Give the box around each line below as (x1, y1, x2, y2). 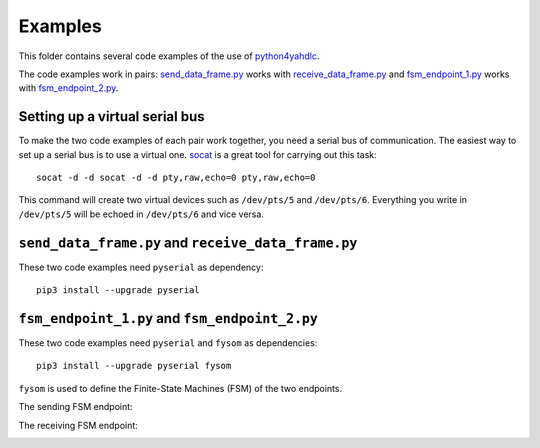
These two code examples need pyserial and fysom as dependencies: (18, 337, 318, 349)
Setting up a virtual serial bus (18, 108, 205, 125)
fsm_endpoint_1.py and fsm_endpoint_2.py (18, 310, 319, 327)
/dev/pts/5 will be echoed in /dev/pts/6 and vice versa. (18, 208, 265, 220)
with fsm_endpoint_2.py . (18, 82, 119, 94)
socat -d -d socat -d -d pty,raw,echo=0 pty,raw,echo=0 (36, 172, 316, 184)
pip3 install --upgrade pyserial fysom (36, 360, 232, 372)
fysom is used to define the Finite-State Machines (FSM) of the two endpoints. (18, 382, 343, 394)
